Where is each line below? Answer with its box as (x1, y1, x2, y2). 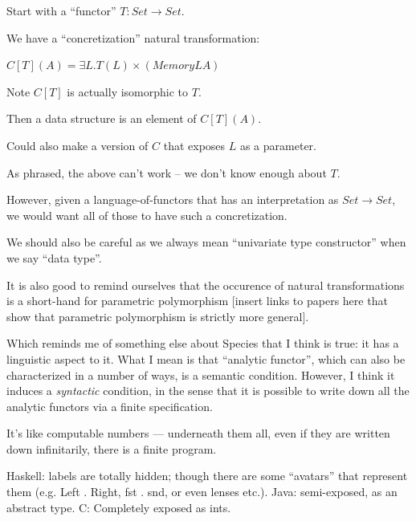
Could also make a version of (6, 136, 149, 153)
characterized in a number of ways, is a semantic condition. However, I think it (6, 366, 395, 383)
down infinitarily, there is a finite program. (6, 440, 217, 457)
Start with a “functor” (6, 2, 116, 18)
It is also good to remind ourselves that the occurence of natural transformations (6, 276, 405, 293)
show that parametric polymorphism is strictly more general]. (6, 307, 309, 324)
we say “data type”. (6, 249, 102, 266)
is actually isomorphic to (67, 83, 189, 100)
